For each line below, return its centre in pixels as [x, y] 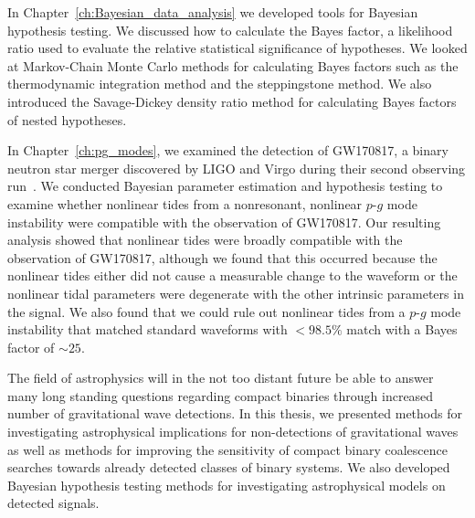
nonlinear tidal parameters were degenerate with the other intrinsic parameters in [236, 293]
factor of [31, 347]
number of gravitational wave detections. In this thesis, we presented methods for [235, 413]
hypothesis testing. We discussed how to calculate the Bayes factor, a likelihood [230, 30]
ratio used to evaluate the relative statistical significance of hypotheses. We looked [237, 48]
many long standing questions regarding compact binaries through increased [221, 395]
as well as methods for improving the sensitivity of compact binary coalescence [227, 449]
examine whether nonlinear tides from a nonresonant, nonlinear [185, 203]
